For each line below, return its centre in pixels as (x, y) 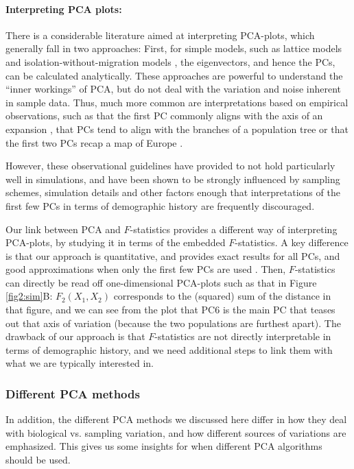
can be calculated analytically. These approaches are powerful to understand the (174, 75)
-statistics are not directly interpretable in (243, 336)
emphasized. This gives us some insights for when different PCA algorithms (164, 446)
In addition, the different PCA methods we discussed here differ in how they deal (176, 419)
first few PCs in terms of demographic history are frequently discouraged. (160, 205)
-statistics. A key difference (292, 242)
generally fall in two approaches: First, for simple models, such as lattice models (174, 48)
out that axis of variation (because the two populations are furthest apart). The (173, 323)
